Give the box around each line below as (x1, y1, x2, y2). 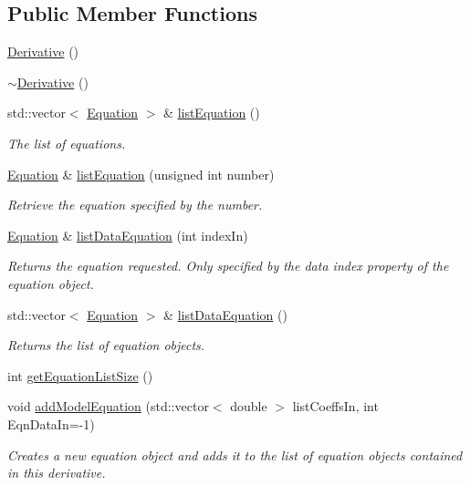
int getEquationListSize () (7, 366, 153, 385)
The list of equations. (7, 133, 126, 152)
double (230, 397, 267, 416)
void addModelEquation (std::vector (7, 397, 209, 416)
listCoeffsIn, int (292, 397, 379, 416)
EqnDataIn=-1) (7, 414, 95, 433)
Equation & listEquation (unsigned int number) (7, 164, 275, 183)
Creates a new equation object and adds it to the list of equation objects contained (7, 445, 463, 464)
